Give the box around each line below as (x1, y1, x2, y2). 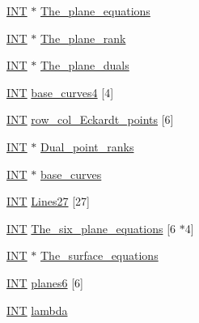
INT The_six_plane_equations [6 (6, 219, 176, 236)
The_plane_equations (40, 2, 150, 19)
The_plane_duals (40, 57, 129, 74)
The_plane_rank (40, 29, 126, 46)
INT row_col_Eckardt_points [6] (6, 111, 174, 128)
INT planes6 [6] (6, 274, 83, 291)
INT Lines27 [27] (6, 193, 90, 210)
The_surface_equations (40, 247, 159, 264)
